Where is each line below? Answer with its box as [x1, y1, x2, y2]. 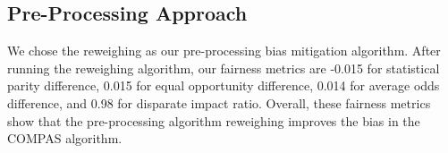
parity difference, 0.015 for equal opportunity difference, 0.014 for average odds [7, 76, 440, 95]
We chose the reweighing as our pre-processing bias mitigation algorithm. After [7, 41, 441, 60]
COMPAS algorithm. [7, 129, 123, 148]
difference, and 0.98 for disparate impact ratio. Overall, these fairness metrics [7, 93, 431, 112]
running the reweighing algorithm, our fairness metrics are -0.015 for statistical [7, 58, 440, 77]
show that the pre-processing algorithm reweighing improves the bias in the [7, 111, 420, 130]
